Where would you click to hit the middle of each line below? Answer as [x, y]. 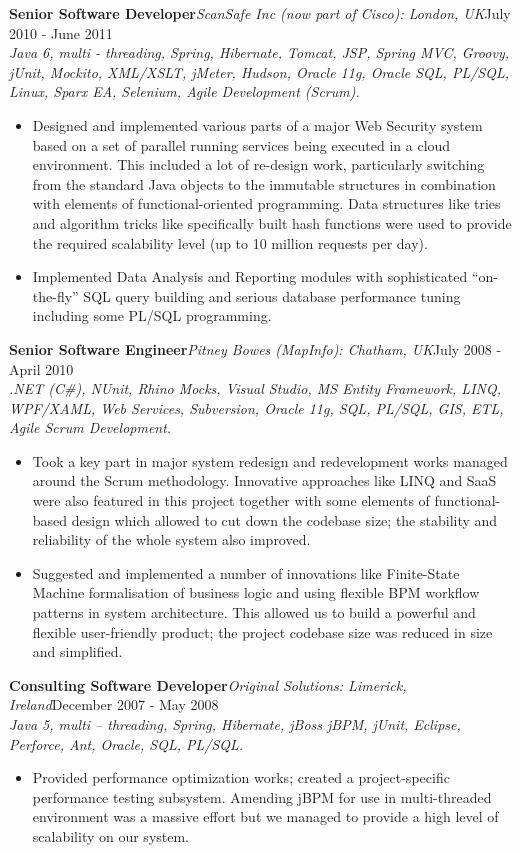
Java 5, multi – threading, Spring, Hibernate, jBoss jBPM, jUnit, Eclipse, [235, 724]
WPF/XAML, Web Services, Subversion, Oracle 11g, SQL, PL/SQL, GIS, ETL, [256, 407]
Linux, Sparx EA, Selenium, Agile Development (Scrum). [184, 91]
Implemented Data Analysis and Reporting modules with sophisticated [250, 276]
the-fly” [55, 295]
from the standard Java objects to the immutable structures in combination [264, 183]
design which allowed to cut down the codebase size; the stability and [284, 519]
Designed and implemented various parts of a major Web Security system [257, 124]
